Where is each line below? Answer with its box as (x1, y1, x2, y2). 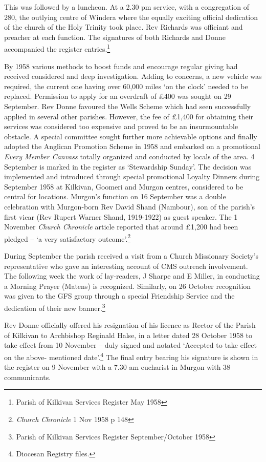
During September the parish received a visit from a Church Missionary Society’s (4, 250, 259, 261)
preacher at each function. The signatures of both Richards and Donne (4, 31, 226, 42)
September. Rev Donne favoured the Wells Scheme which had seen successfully (4, 101, 251, 111)
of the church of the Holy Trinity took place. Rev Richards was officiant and (4, 22, 243, 32)
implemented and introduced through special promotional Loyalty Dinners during (4, 171, 260, 182)
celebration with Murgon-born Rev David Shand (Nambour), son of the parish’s (4, 201, 255, 212)
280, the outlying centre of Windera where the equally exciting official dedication (4, 11, 258, 22)
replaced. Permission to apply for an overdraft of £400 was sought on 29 (4, 91, 231, 101)
